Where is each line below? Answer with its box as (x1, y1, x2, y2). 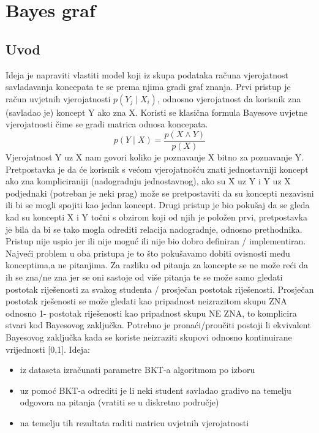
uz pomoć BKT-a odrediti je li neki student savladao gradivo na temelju (20, 383, 291, 396)
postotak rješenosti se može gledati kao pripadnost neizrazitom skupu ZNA (6, 295, 287, 307)
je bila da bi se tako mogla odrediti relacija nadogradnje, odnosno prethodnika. (6, 222, 302, 235)
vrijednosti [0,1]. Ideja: (6, 342, 90, 355)
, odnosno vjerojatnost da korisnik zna (157, 92, 301, 105)
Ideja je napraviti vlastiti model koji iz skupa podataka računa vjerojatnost (6, 68, 289, 81)
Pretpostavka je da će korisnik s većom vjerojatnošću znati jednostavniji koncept (6, 162, 309, 175)
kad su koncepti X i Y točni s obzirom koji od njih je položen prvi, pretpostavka (6, 210, 308, 223)
